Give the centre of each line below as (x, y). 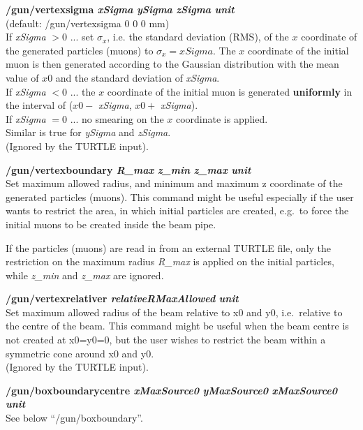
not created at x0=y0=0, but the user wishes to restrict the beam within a (166, 340)
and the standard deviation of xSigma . (138, 77)
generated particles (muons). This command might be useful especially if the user (180, 197)
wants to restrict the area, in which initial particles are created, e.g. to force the (177, 210)
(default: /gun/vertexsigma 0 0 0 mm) (88, 23)
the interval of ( (39, 105)
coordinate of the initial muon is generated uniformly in (230, 91)
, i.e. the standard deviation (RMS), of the (198, 37)
